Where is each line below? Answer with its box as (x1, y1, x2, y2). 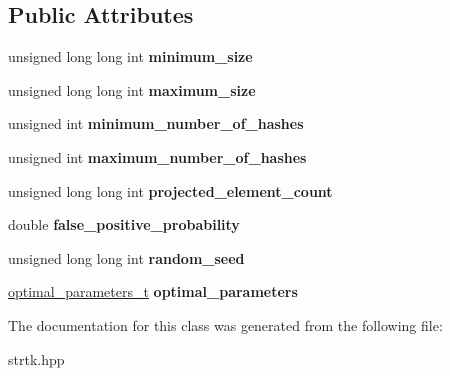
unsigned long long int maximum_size (8, 79, 256, 100)
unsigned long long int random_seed (8, 247, 245, 268)
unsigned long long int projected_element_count (8, 180, 333, 201)
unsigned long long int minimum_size (8, 46, 253, 67)
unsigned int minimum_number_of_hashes (8, 113, 304, 134)
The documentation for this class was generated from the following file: (8, 314, 443, 335)
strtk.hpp (8, 348, 65, 369)
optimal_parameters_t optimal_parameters (8, 281, 298, 302)
